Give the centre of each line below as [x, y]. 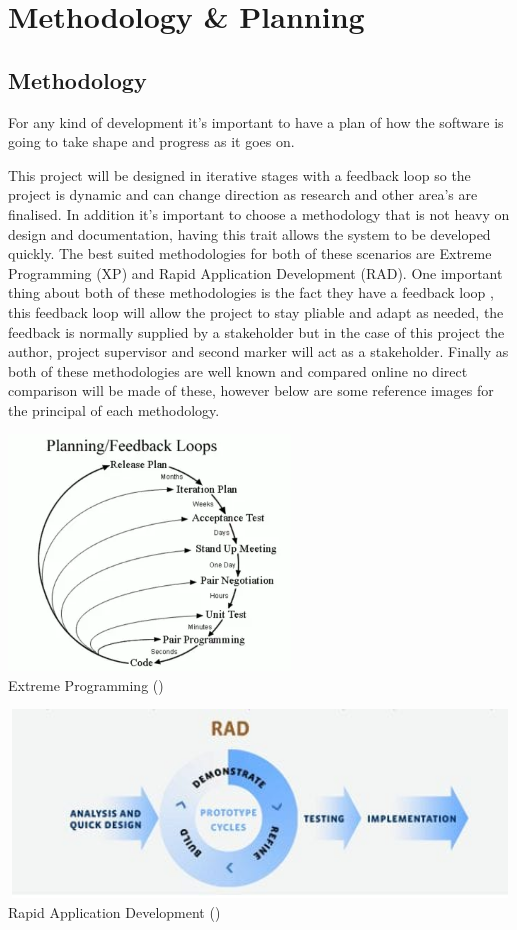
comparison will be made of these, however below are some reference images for [251, 390]
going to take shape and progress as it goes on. [151, 141]
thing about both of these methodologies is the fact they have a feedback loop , [251, 292]
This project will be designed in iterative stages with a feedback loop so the [239, 174]
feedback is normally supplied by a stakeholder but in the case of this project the [256, 331]
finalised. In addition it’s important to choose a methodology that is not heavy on [259, 213]
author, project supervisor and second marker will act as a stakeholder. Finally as [258, 351]
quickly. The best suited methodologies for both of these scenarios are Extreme [250, 253]
